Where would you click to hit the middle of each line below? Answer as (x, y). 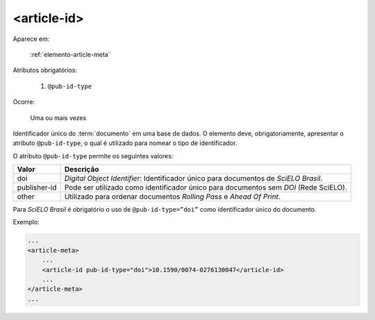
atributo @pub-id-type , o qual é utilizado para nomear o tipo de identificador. (125, 143)
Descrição (82, 169)
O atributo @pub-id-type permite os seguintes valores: (93, 155)
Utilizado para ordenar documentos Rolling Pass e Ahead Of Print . (172, 196)
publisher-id (37, 187)
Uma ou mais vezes (58, 117)
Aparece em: (31, 39)
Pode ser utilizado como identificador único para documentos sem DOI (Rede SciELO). (206, 187)
